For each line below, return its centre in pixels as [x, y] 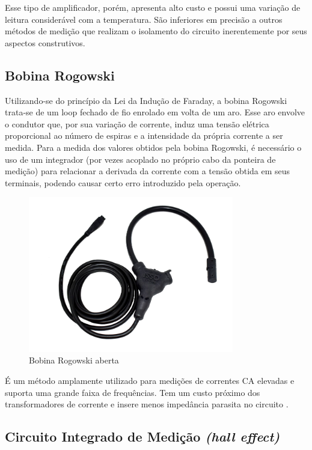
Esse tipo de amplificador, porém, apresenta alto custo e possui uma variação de [153, 7]
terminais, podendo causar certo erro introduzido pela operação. [123, 182]
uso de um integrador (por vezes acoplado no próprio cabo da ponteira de [140, 159]
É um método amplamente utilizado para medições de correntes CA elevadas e [150, 381]
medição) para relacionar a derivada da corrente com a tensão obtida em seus [148, 171]
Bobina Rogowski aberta [74, 360]
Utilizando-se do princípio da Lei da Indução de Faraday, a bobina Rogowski [146, 100]
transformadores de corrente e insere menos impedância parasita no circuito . [147, 404]
